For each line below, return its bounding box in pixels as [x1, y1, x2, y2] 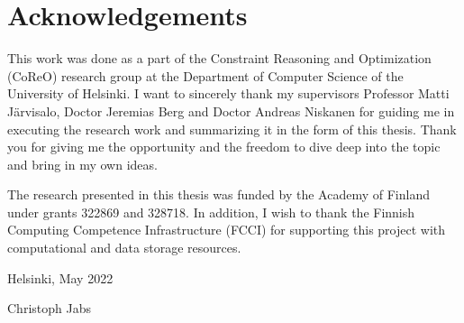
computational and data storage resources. [7, 238, 241, 257]
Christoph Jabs [7, 299, 91, 318]
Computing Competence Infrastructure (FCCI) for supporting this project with [7, 220, 446, 239]
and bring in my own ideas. [7, 154, 158, 173]
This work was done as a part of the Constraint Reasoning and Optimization [7, 49, 432, 68]
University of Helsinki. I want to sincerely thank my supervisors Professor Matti [7, 84, 450, 103]
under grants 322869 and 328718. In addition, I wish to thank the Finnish [7, 202, 415, 221]
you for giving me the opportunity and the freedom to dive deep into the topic [7, 137, 441, 156]
